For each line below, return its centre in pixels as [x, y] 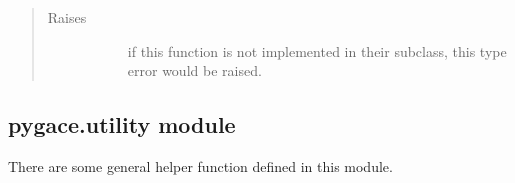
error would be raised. [194, 70]
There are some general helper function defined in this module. [200, 165]
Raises [67, 17]
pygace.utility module [122, 124]
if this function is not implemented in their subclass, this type [317, 50]
